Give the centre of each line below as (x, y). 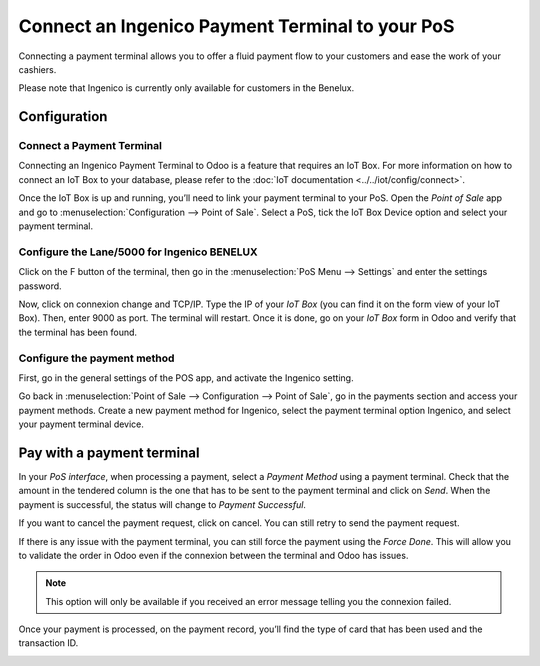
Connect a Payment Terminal (90, 146)
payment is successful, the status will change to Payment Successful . (162, 504)
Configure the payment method (96, 358)
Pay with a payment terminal (109, 452)
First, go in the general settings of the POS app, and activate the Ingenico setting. (186, 377)
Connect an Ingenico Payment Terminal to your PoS (236, 26)
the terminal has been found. (78, 332)
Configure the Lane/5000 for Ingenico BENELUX (138, 252)
